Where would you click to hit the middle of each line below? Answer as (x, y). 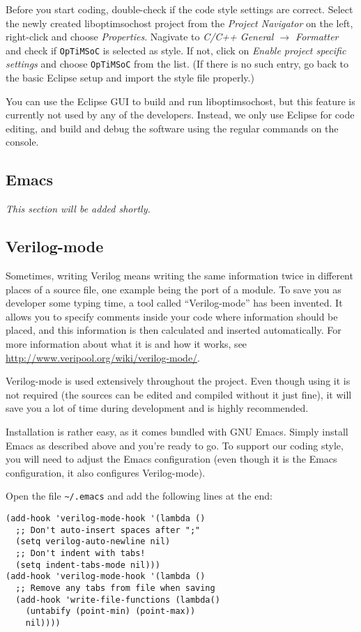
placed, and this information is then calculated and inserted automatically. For (174, 330)
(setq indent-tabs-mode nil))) (88, 565)
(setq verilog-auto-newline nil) (93, 542)
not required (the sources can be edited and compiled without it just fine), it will (179, 394)
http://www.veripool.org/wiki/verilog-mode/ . (103, 357)
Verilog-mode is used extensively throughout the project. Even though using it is (178, 381)
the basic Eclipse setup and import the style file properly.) (130, 78)
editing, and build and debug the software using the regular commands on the (172, 128)
